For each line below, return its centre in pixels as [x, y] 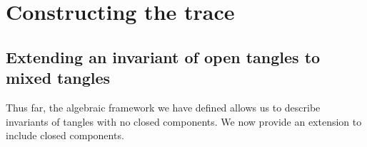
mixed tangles [58, 78]
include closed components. [65, 135]
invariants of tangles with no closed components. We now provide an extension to [184, 121]
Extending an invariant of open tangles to [163, 56]
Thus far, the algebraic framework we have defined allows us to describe [163, 107]
